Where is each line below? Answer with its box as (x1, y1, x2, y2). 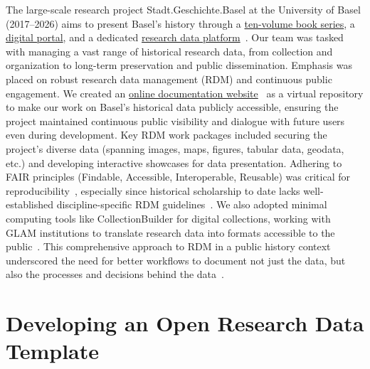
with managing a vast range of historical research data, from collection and (6, 43, 333, 58)
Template (6, 336, 100, 365)
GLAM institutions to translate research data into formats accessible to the (6, 225, 335, 240)
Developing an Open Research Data (6, 309, 364, 338)
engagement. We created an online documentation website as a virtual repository (6, 85, 364, 100)
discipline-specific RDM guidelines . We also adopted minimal (56, 197, 327, 212)
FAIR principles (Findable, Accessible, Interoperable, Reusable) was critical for (6, 169, 350, 184)
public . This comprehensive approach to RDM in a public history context (6, 239, 331, 254)
